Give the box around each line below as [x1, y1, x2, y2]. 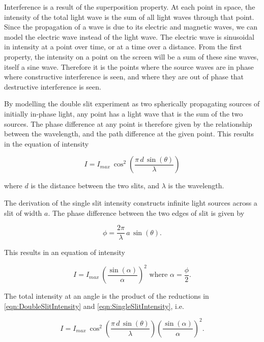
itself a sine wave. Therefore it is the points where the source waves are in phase [4, 61, 254, 72]
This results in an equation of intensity [4, 247, 125, 258]
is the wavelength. [168, 180, 224, 191]
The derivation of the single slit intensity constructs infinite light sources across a [4, 197, 257, 208]
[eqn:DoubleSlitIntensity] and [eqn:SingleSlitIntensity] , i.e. [4, 300, 184, 311]
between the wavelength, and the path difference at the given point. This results [4, 128, 254, 139]
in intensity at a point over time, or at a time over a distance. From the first [4, 41, 242, 52]
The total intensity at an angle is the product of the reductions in [4, 291, 209, 301]
